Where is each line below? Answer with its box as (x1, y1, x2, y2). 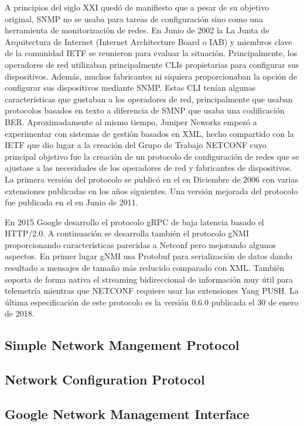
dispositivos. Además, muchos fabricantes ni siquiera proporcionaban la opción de (5, 70, 298, 82)
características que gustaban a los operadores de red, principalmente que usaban (5, 92, 293, 105)
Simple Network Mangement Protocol (5, 336, 240, 354)
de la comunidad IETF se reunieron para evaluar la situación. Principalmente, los (5, 47, 298, 59)
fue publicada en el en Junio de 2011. (5, 196, 138, 208)
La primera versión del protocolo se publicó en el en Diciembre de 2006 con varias (5, 173, 298, 185)
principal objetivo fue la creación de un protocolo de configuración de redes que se (5, 150, 299, 162)
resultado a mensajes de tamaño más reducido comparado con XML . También (5, 262, 285, 274)
